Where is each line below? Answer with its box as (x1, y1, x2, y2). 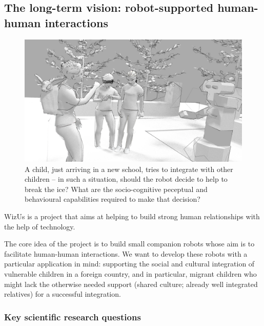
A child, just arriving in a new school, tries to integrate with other (25, 163, 233, 174)
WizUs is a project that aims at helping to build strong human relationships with (4, 211, 260, 222)
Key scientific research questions (4, 310, 141, 323)
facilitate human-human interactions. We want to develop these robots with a (4, 248, 248, 259)
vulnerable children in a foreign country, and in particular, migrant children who (4, 269, 257, 279)
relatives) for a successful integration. (4, 289, 121, 299)
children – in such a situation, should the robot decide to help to (25, 174, 228, 184)
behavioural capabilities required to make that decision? (25, 194, 200, 204)
